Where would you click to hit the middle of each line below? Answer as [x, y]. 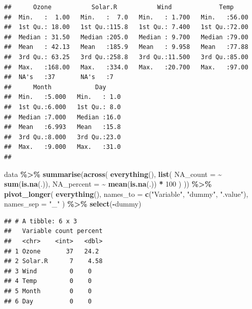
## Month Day [55, 87]
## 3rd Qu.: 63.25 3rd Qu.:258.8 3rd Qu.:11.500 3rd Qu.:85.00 [126, 57]
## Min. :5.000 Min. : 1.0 [63, 97]
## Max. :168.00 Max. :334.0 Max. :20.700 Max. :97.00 [126, 67]
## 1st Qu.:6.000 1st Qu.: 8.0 [63, 107]
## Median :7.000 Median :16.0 [63, 117]
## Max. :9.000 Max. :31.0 [63, 147]
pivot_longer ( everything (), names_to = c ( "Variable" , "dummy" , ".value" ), [126, 194]
